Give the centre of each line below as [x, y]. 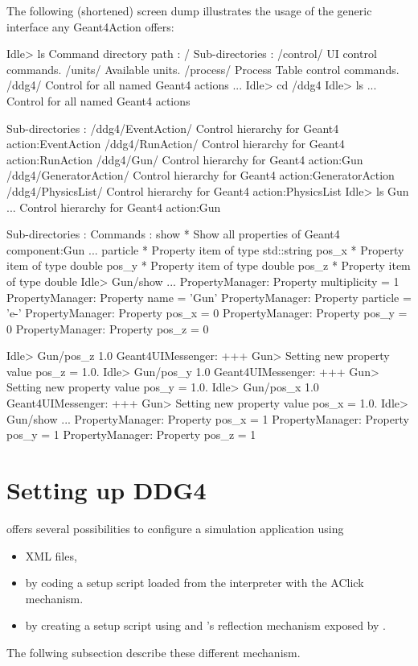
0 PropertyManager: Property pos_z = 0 [108, 328]
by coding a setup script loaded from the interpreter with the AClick [195, 583]
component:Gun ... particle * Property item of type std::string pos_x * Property [205, 249]
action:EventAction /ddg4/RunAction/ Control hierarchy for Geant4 [176, 144]
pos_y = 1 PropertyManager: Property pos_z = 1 [131, 434]
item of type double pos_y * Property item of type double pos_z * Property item [209, 265]
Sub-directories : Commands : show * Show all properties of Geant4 [173, 234]
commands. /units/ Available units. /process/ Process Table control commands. [203, 69]
